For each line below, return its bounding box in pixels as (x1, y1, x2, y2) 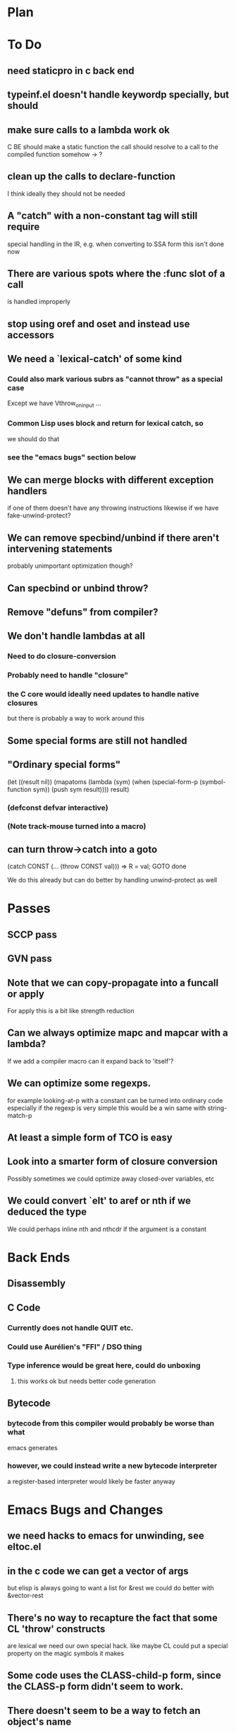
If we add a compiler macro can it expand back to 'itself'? (7, 1056, 174, 1065)
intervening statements (7, 542, 113, 555)
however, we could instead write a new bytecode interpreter (7, 1461, 218, 1471)
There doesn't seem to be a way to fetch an (7, 1705, 201, 1717)
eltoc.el (7, 1541, 42, 1553)
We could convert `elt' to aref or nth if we (7, 1195, 192, 1207)
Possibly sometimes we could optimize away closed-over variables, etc (7, 1174, 215, 1183)
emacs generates (7, 1443, 58, 1452)
